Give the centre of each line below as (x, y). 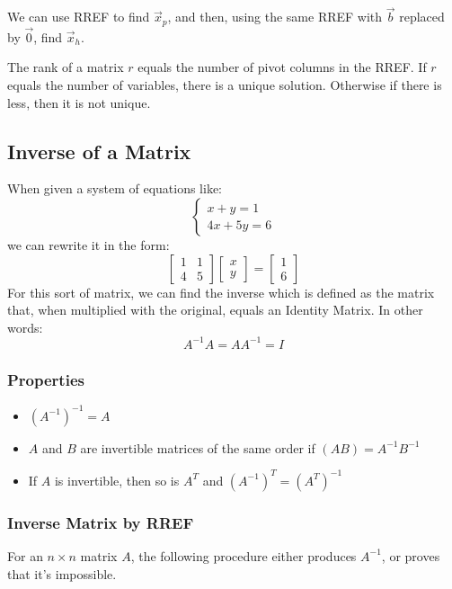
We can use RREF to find (79, 17)
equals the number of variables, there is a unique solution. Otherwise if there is (225, 85)
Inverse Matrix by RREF (101, 522)
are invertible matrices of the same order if (198, 447)
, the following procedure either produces (244, 555)
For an (25, 555)
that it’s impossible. (62, 573)
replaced (422, 17)
